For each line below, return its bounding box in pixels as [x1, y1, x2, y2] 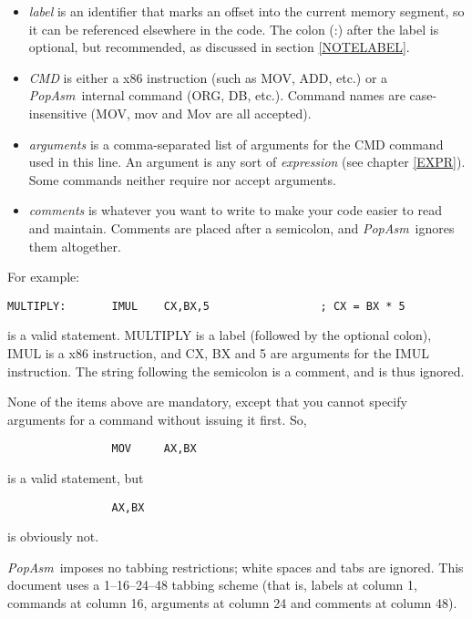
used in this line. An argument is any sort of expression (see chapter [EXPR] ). [28, 152, 466, 171]
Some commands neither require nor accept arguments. [28, 170, 336, 189]
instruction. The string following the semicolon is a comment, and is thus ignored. [7, 361, 465, 380]
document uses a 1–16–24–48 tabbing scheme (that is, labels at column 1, [7, 575, 417, 594]
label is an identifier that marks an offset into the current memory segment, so [28, 2, 465, 20]
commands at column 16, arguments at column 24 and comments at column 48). [7, 593, 457, 613]
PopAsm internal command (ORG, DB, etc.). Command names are [28, 86, 405, 105]
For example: [7, 267, 80, 286]
